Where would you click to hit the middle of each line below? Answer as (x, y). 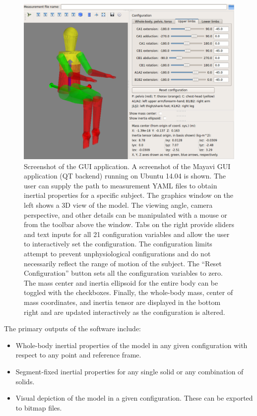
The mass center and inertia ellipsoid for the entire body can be (121, 282)
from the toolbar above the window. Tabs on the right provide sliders (129, 224)
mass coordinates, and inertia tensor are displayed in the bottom (122, 302)
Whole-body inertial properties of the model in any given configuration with (131, 345)
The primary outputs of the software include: (73, 328)
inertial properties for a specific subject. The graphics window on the (129, 195)
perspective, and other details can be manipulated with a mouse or (126, 214)
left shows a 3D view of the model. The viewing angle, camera (118, 205)
